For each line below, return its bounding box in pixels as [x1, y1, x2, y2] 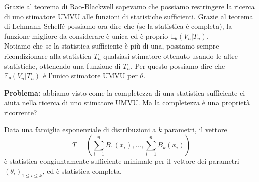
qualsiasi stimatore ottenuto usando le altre [103, 50, 238, 61]
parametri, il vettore [164, 124, 227, 134]
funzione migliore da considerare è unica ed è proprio [4, 30, 168, 41]
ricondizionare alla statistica [4, 50, 92, 61]
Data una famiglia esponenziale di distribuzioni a [4, 124, 156, 134]
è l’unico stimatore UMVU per [42, 70, 138, 81]
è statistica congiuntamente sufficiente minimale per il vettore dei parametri [4, 156, 239, 166]
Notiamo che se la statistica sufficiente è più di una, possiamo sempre [4, 40, 219, 51]
